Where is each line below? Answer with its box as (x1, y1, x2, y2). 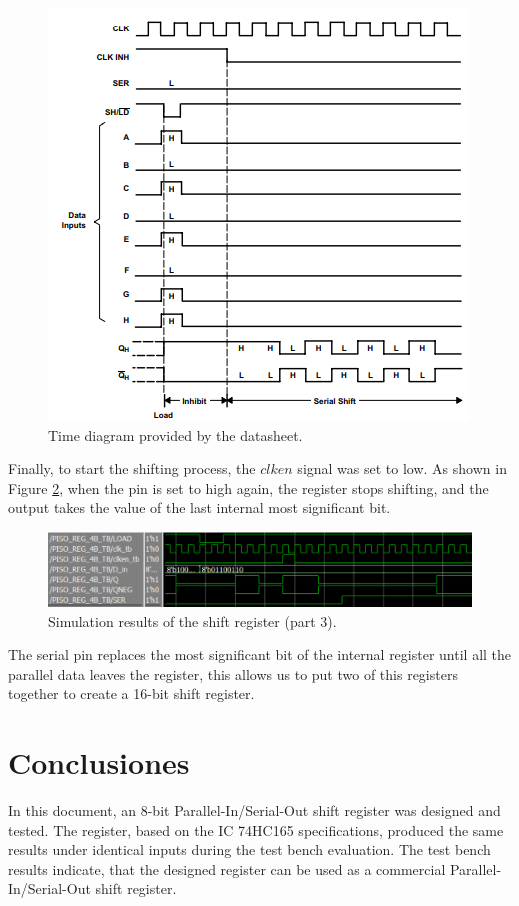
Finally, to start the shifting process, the (8, 458, 256, 479)
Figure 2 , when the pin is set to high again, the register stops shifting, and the (8, 477, 489, 498)
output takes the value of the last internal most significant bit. (8, 497, 391, 518)
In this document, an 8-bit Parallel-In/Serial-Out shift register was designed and (8, 800, 501, 820)
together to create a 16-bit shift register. (8, 683, 255, 704)
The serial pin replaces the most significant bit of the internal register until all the (8, 644, 512, 665)
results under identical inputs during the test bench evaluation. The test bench (8, 839, 491, 860)
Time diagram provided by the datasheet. (48, 424, 303, 445)
